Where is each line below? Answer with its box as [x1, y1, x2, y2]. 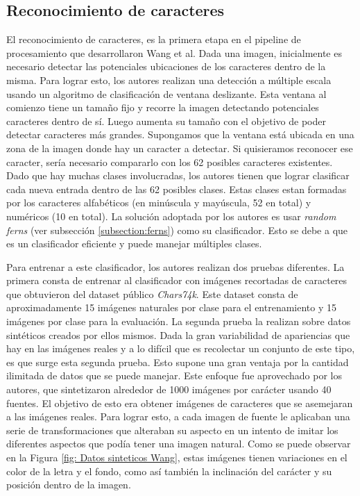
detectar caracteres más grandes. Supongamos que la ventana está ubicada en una [6, 127, 354, 142]
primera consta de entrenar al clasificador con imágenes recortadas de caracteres [6, 273, 348, 288]
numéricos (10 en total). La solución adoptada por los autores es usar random [6, 208, 336, 223]
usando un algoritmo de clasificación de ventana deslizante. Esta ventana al [6, 86, 327, 101]
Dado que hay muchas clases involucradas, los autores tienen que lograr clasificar [6, 168, 350, 183]
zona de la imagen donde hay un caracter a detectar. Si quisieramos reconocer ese [6, 140, 353, 155]
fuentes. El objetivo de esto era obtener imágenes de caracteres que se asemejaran [6, 395, 353, 410]
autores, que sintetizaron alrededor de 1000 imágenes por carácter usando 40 [6, 382, 332, 397]
